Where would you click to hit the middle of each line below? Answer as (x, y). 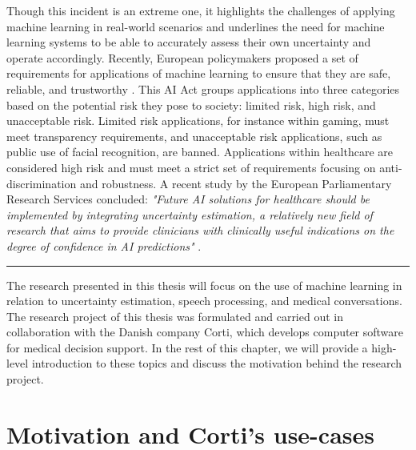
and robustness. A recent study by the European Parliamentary (236, 183)
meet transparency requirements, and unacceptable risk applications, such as (194, 136)
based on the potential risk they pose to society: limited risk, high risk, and (191, 104)
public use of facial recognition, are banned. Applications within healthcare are (200, 152)
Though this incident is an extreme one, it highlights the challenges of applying (201, 10)
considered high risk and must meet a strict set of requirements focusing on (191, 167)
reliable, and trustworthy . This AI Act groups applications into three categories (203, 88)
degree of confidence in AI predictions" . (104, 245)
